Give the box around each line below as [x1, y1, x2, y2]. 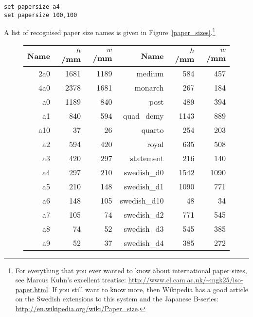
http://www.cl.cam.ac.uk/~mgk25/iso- [128, 275, 243, 285]
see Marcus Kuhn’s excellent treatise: [15, 275, 126, 285]
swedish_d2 [124, 208, 164, 220]
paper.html [15, 284, 48, 294]
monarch [134, 81, 164, 93]
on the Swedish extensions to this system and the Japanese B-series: [15, 294, 218, 304]
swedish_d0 [124, 166, 164, 178]
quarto [141, 124, 164, 135]
